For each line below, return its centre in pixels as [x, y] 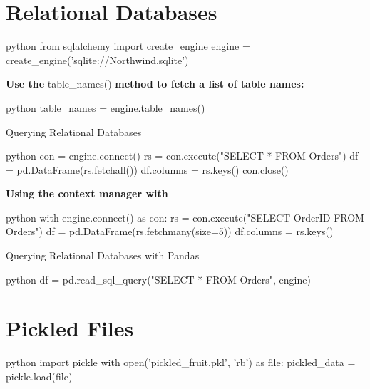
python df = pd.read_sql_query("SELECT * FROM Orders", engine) [158, 279]
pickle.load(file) [39, 376]
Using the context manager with [87, 193]
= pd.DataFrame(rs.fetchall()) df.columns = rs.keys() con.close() [147, 169]
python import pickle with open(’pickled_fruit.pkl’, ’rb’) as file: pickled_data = [181, 362]
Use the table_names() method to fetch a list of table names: [155, 84]
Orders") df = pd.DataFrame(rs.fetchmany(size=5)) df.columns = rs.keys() [170, 231]
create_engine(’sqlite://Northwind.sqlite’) [97, 59]
